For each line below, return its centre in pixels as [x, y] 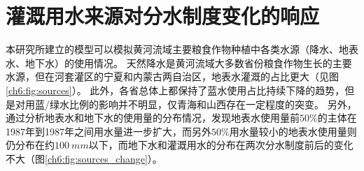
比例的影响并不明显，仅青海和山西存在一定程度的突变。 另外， [213, 104]
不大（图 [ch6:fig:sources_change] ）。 [84, 158]
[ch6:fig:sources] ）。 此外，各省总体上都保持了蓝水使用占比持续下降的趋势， [175, 90]
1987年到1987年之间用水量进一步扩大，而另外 [108, 131]
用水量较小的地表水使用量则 [293, 131]
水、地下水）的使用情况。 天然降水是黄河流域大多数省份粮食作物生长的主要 [179, 62]
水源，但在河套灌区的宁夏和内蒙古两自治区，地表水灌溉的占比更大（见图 [172, 76]
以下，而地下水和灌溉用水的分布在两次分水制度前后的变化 [221, 145]
